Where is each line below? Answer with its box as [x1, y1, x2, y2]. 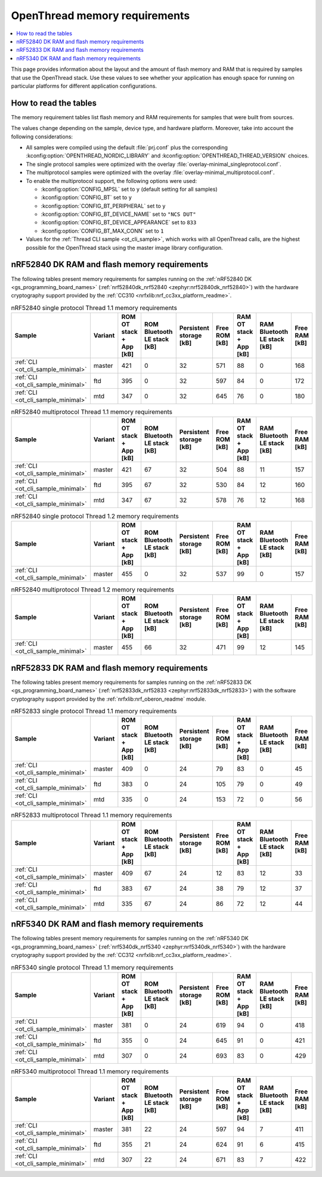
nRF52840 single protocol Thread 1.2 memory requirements [11, 512, 179, 520]
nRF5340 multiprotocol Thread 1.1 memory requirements [11, 1067, 169, 1076]
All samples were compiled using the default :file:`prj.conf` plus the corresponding [26, 144, 228, 151]
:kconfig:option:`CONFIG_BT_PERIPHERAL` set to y [41, 202, 166, 209]
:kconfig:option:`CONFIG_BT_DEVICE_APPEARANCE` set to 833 [41, 219, 197, 226]
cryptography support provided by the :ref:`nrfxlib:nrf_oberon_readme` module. [11, 695, 206, 702]
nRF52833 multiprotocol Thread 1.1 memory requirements [11, 811, 172, 819]
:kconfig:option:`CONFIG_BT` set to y [41, 194, 132, 201]
